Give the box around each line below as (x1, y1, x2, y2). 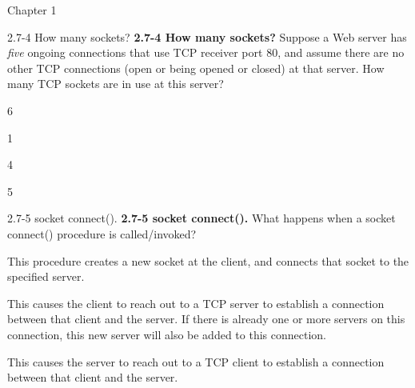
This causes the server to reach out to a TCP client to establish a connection (7, 353, 385, 370)
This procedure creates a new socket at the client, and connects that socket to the (7, 252, 409, 269)
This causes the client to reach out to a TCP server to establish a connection (7, 294, 385, 311)
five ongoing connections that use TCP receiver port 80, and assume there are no (7, 44, 405, 61)
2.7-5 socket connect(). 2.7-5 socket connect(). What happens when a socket (7, 210, 396, 226)
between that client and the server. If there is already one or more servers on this (7, 310, 405, 327)
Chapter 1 (7, 2, 57, 18)
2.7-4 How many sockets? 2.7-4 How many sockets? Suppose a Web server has (7, 28, 407, 45)
